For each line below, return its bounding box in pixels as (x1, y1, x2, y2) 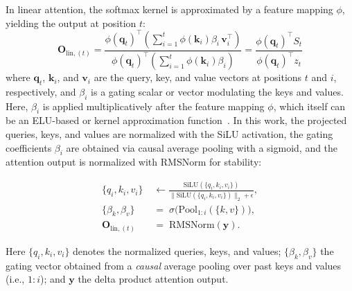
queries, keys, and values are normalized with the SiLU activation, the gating (6, 127, 333, 141)
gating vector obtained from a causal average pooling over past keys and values (6, 258, 342, 272)
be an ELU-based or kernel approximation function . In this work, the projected (6, 113, 347, 127)
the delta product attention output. (78, 272, 229, 286)
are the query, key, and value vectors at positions (94, 70, 302, 85)
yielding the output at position (6, 15, 137, 30)
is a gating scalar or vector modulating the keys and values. (91, 84, 344, 98)
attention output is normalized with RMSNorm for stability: (6, 155, 262, 169)
